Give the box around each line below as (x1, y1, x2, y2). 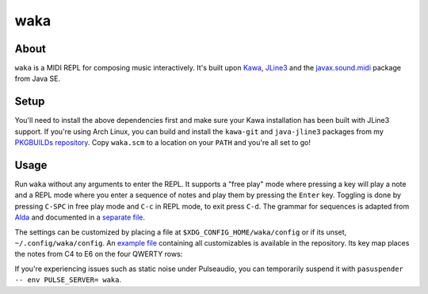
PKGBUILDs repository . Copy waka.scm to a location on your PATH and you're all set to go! (14, 138, 311, 147)
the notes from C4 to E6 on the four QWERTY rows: (14, 250, 183, 259)
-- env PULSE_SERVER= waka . (14, 275, 122, 284)
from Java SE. (14, 74, 61, 83)
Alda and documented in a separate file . (14, 212, 146, 222)
